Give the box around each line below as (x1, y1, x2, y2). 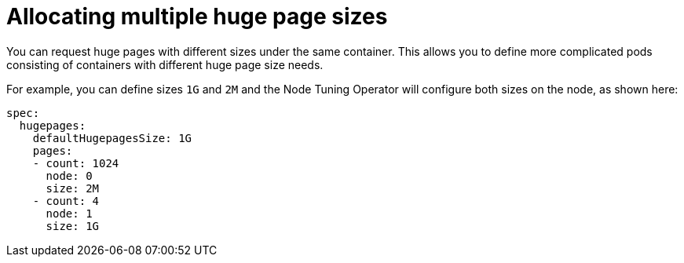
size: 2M (46, 181, 100, 195)
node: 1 (46, 206, 93, 220)
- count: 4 (32, 194, 100, 207)
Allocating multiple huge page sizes (6, 3, 388, 30)
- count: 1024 (32, 156, 119, 170)
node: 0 (46, 169, 93, 182)
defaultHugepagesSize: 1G (32, 131, 192, 144)
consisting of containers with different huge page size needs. (6, 57, 324, 71)
